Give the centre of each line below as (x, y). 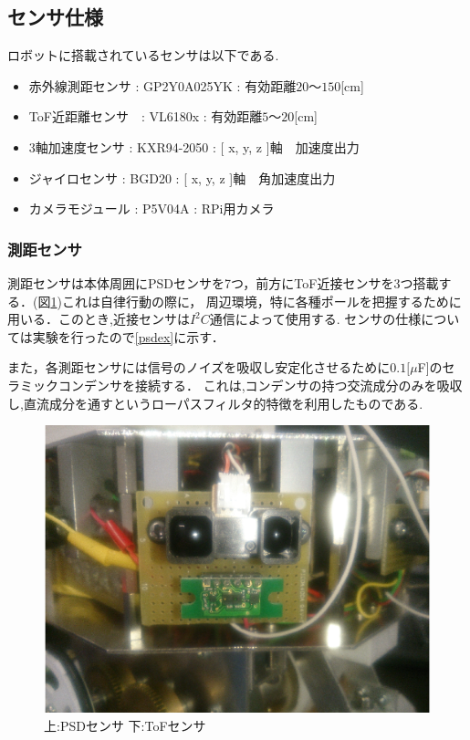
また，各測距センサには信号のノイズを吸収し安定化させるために (199, 367)
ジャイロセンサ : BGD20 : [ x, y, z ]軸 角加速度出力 (182, 177)
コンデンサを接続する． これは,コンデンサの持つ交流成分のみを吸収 (260, 385)
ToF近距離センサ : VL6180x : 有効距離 (146, 116)
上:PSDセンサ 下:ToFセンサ (125, 725)
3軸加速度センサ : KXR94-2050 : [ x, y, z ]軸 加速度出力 (194, 146)
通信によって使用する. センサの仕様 (315, 319)
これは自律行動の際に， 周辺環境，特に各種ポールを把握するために (261, 301)
